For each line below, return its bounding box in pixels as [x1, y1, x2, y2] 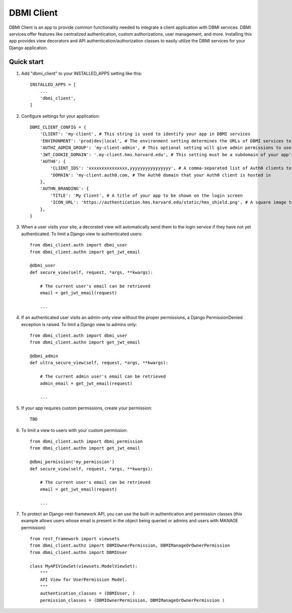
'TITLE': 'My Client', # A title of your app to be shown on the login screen [50, 193, 243, 198]
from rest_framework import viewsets [30, 536, 120, 542]
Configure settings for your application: [21, 113, 100, 119]
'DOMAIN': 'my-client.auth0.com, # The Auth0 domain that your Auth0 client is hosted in [50, 172, 271, 178]
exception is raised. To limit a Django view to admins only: [21, 321, 137, 327]
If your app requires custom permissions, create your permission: [21, 405, 153, 411]
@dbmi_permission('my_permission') [30, 459, 115, 465]
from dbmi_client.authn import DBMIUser [30, 550, 128, 555]
